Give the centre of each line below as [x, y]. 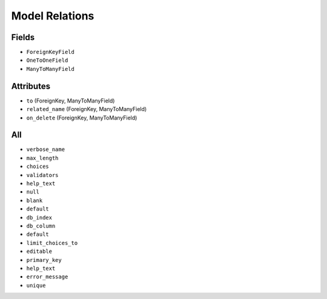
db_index [39, 217]
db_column [41, 226]
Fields [23, 37]
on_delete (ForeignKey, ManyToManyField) [82, 118]
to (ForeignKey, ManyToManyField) [71, 101]
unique [36, 285]
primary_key [44, 260]
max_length [42, 158]
